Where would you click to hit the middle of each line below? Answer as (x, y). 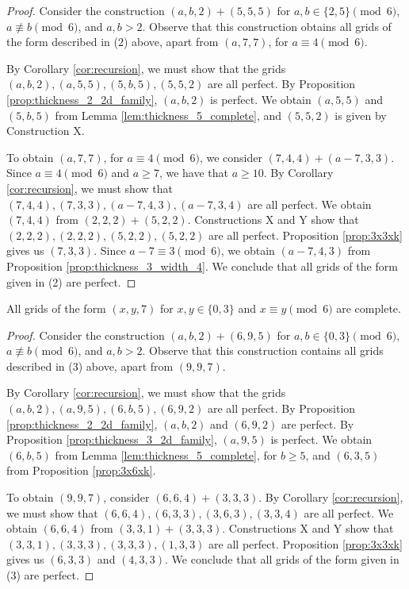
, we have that (193, 173)
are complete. (369, 308)
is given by (361, 115)
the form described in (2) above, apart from (113, 42)
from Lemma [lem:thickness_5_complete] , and (168, 115)
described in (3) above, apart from (90, 366)
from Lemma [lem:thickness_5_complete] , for (166, 454)
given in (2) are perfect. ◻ (71, 281)
